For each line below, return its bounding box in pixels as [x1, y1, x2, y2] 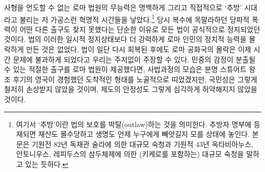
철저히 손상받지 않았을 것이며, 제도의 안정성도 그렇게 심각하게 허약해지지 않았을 [4, 84, 257, 94]
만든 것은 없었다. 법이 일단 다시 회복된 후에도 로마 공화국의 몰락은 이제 [26, 44, 251, 55]
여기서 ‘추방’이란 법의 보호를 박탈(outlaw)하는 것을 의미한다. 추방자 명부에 [16, 118, 252, 129]
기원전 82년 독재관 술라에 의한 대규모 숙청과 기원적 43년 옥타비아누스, [32, 138, 253, 149]
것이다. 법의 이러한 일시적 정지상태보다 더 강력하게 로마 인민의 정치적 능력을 [4, 34, 247, 44]
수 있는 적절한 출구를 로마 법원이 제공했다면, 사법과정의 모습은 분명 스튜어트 [4, 64, 247, 75]
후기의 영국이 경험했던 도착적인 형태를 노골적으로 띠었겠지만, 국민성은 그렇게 [13, 73, 257, 84]
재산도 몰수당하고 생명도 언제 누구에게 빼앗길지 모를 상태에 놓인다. [38, 129, 250, 139]
